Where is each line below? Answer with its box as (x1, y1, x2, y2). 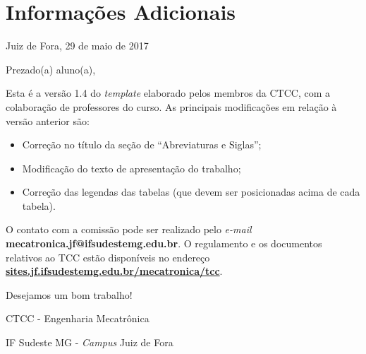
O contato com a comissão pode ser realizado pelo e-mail (6, 222, 252, 237)
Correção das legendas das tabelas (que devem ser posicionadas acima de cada (22, 184, 360, 199)
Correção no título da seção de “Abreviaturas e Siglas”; (22, 137, 262, 152)
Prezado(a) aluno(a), (6, 61, 96, 76)
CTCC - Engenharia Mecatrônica (6, 311, 150, 326)
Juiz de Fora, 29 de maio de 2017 (6, 38, 149, 53)
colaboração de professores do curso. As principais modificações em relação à (6, 99, 337, 114)
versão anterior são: (6, 113, 90, 128)
